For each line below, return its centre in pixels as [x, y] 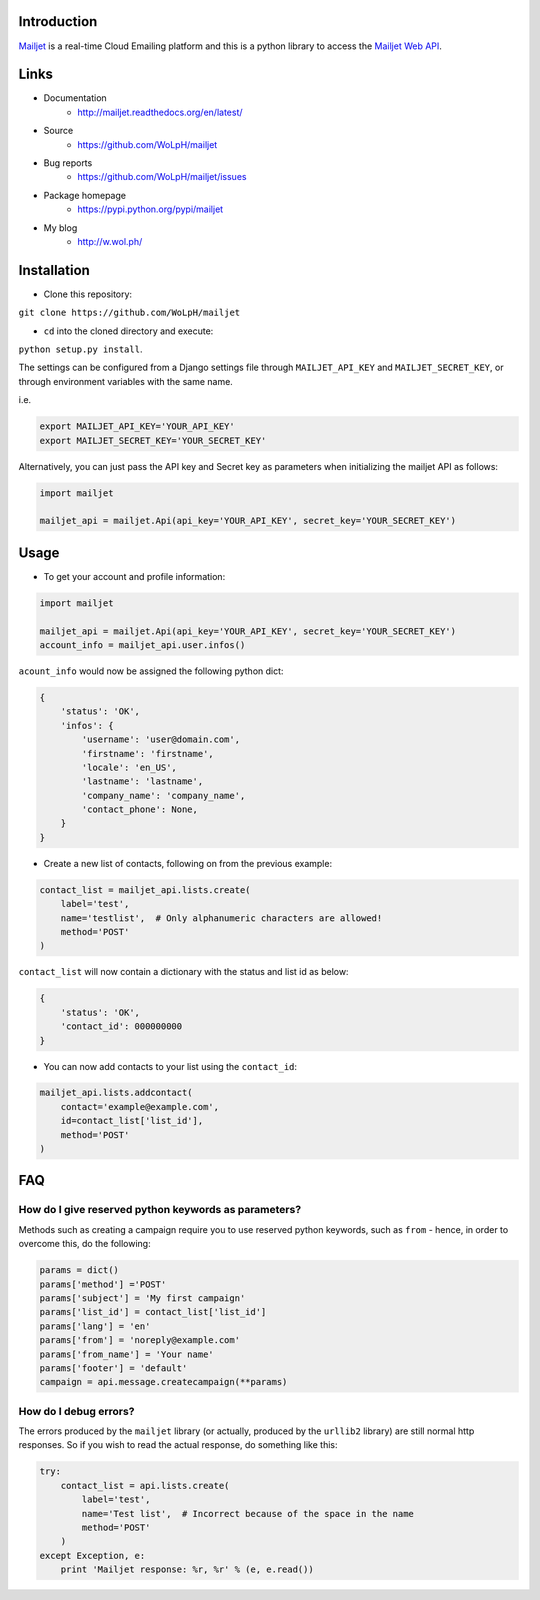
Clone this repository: [88, 294]
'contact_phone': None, [140, 809]
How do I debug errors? [76, 1411]
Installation [54, 270]
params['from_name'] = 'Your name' [126, 1354]
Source [58, 131]
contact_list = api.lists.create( [145, 1485]
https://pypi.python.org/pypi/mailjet [150, 209]
